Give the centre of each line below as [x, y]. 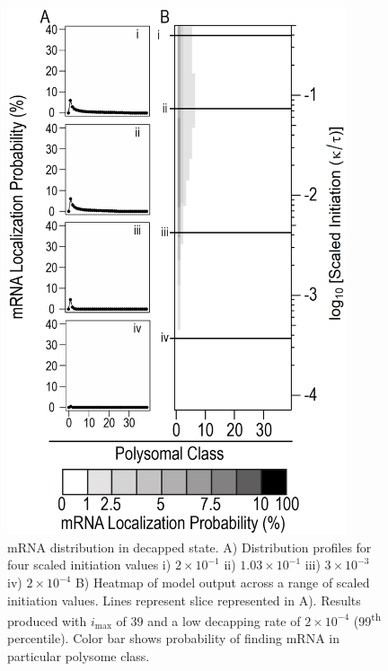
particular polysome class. [79, 656]
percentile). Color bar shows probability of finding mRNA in [173, 638]
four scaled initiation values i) [89, 565]
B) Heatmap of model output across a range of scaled [222, 583]
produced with [47, 620]
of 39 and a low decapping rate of [208, 620]
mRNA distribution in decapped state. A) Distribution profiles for [190, 547]
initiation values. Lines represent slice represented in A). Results [184, 600]
